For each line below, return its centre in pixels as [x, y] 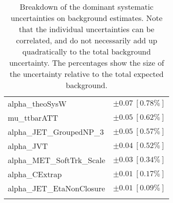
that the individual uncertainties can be [86, 29]
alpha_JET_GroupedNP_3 [56, 132]
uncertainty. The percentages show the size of [86, 63]
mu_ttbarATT [33, 118]
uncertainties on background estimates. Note [86, 18]
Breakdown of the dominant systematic [86, 7]
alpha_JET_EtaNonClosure [57, 188]
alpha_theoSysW [37, 103]
